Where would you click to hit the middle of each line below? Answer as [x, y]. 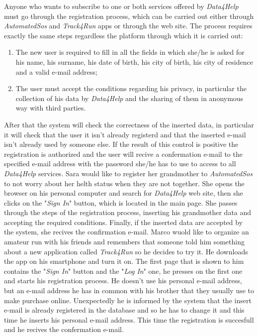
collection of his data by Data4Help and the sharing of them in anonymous [129, 98]
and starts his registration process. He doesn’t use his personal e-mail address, [123, 280]
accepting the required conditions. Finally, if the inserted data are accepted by [124, 222]
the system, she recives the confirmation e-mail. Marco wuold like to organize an [127, 232]
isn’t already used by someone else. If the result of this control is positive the [121, 144]
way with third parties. [51, 108]
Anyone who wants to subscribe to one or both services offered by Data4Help [121, 6]
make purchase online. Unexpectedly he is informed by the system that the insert [128, 300]
